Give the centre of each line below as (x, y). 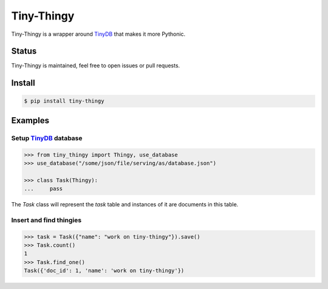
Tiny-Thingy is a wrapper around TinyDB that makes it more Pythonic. (98, 34)
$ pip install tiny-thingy (64, 101)
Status (24, 51)
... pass (43, 189)
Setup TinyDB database (47, 138)
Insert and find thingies (46, 220)
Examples (30, 121)
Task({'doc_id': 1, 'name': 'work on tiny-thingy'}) (104, 271)
